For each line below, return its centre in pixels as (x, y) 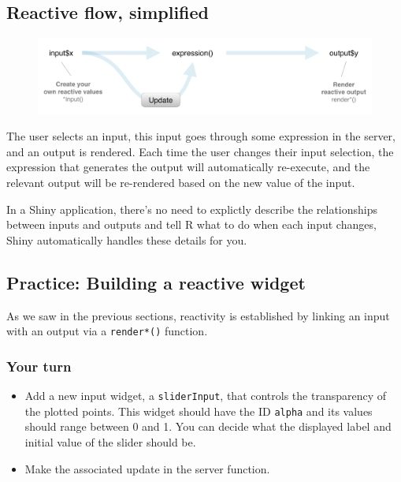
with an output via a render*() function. (107, 331)
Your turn (39, 366)
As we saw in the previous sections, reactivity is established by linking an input (198, 315)
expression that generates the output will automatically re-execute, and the (188, 167)
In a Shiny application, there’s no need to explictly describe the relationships (192, 209)
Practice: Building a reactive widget (156, 282)
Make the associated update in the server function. (147, 468)
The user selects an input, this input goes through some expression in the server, (201, 136)
